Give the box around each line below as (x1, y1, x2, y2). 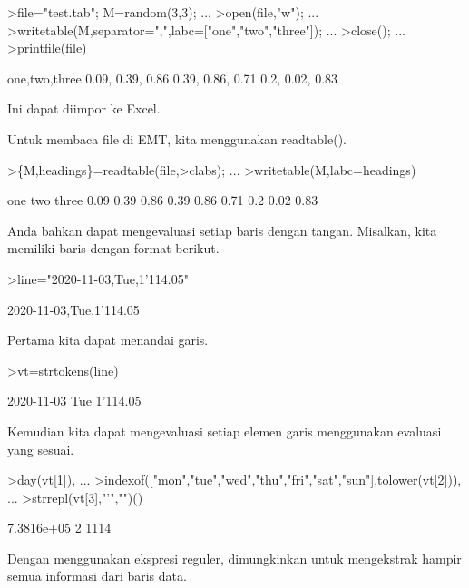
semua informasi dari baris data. (7, 566, 187, 585)
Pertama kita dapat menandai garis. (7, 330, 209, 349)
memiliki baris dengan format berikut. (7, 239, 220, 258)
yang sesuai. (7, 439, 74, 458)
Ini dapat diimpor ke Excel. (7, 99, 161, 118)
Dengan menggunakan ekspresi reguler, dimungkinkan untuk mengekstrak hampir (7, 548, 462, 567)
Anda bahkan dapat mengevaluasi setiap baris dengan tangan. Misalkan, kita (7, 220, 437, 240)
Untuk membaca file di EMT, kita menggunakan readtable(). (7, 129, 347, 148)
